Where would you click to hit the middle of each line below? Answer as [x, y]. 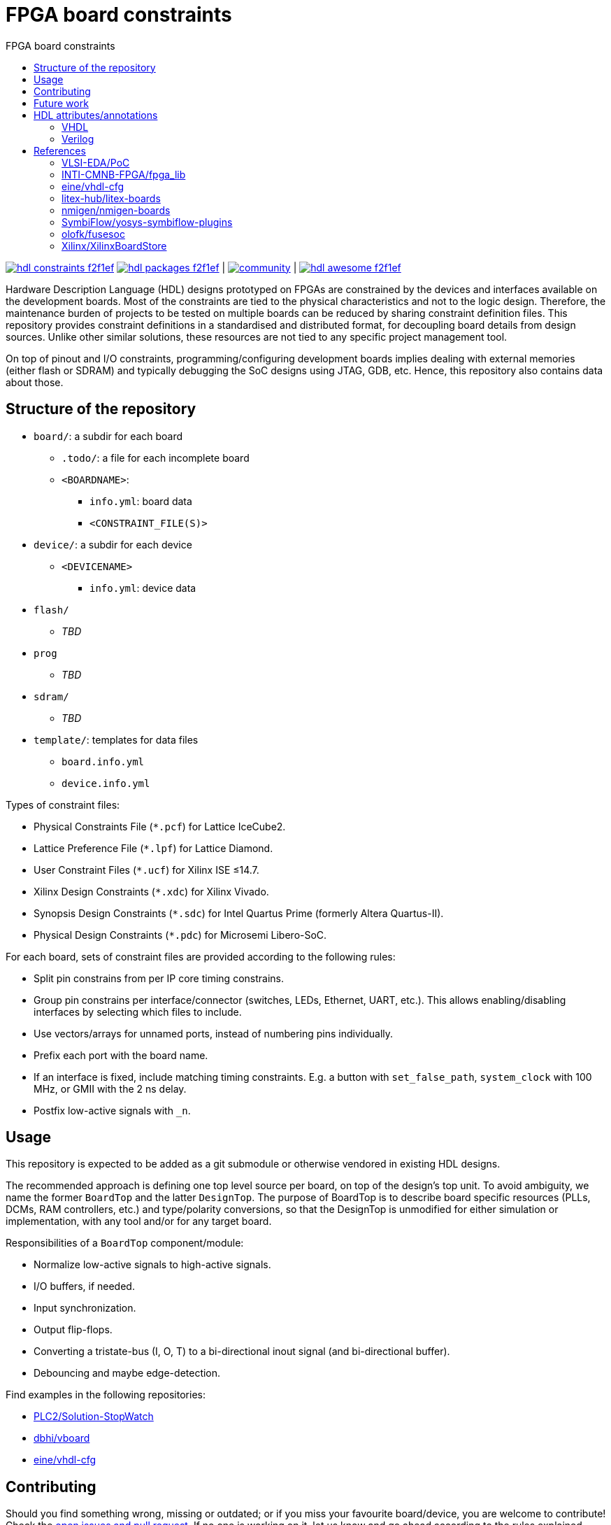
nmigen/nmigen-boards [116, 210]
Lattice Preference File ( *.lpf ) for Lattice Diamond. [153, 848]
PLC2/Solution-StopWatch [94, 1417]
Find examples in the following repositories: [106, 1395]
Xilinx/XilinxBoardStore [114, 246]
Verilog [78, 139]
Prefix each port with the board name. [121, 1055]
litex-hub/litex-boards [111, 198]
